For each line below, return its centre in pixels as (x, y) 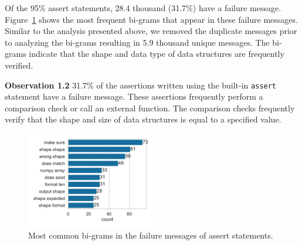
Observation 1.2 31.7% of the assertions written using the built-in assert (141, 85)
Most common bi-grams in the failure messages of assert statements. (151, 235)
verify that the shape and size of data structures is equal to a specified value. (143, 119)
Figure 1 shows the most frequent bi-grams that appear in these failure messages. (151, 19)
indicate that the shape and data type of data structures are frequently (157, 54)
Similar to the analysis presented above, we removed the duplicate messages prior (151, 31)
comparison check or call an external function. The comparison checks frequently (150, 108)
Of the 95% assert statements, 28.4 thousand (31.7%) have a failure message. (143, 8)
